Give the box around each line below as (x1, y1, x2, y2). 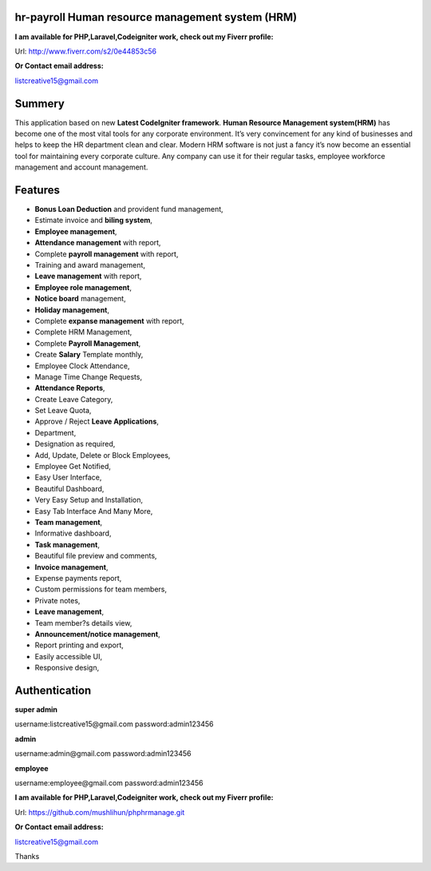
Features (14, 183, 60, 197)
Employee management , (34, 226, 117, 236)
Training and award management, (34, 261, 145, 270)
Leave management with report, (34, 272, 142, 281)
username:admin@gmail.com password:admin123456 (14, 749, 192, 758)
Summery (14, 97, 65, 110)
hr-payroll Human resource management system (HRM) (14, 10, 298, 24)
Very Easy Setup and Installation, (34, 495, 144, 505)
